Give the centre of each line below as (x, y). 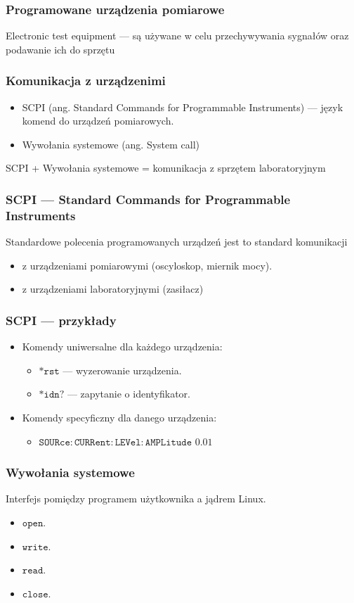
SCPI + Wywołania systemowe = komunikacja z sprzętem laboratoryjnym (166, 168)
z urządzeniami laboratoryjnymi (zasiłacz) (113, 289)
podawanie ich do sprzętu (60, 49)
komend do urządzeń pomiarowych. (98, 121)
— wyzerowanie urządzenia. (122, 370)
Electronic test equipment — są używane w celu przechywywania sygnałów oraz (177, 36)
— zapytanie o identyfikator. (129, 394)
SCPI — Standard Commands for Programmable (148, 199)
